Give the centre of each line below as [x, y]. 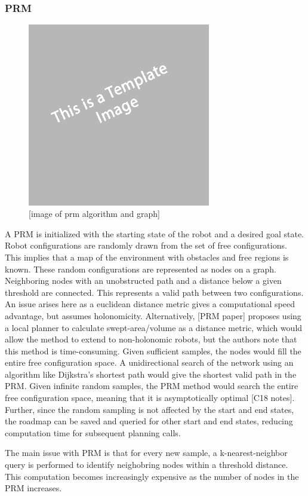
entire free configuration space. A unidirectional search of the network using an [149, 362]
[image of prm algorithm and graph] [94, 214]
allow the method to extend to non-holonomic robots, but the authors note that [151, 339]
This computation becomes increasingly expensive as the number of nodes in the [152, 476]
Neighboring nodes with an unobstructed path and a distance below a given [143, 281]
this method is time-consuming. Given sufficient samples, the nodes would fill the [153, 350]
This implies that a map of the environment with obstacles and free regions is [147, 257]
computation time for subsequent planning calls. [93, 432]
